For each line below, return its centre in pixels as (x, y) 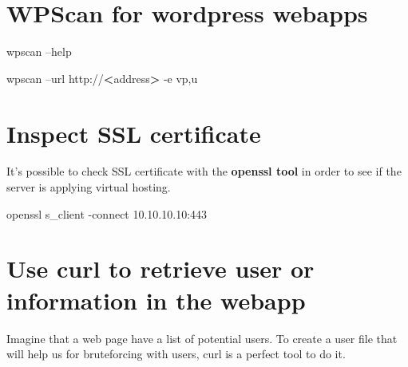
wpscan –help (39, 51)
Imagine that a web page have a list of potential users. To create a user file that (202, 338)
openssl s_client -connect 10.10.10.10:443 (107, 213)
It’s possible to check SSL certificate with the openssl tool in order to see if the (204, 171)
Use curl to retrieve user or (160, 268)
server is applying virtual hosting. (89, 187)
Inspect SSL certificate (134, 133)
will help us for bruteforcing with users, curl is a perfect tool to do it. (176, 354)
